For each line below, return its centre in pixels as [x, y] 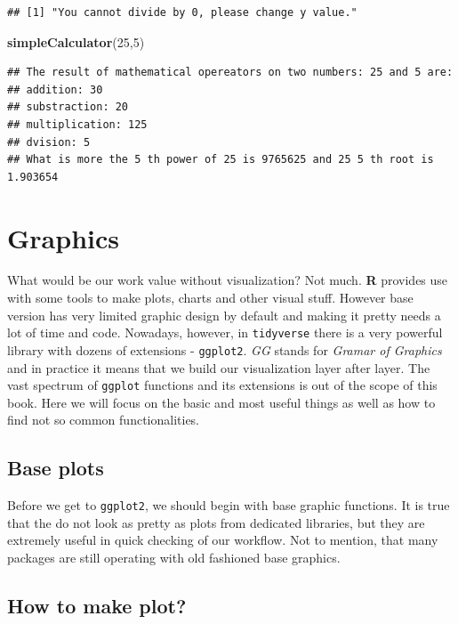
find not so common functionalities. [104, 420]
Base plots [56, 468]
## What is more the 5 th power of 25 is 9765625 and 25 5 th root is [221, 160]
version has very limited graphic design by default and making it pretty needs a [224, 315]
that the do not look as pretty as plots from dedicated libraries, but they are [216, 522]
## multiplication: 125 [77, 124]
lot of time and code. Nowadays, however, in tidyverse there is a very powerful [225, 332]
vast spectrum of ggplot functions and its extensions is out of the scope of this [222, 385]
